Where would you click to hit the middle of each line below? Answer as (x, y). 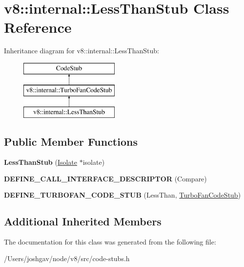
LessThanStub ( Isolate (41, 162)
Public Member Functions (71, 142)
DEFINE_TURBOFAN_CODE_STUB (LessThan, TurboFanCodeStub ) (122, 195)
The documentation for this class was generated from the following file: (110, 242)
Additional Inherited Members (83, 221)
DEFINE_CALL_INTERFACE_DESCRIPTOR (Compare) (105, 178)
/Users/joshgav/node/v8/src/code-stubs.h (67, 258)
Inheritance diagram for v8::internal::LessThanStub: (81, 51)
